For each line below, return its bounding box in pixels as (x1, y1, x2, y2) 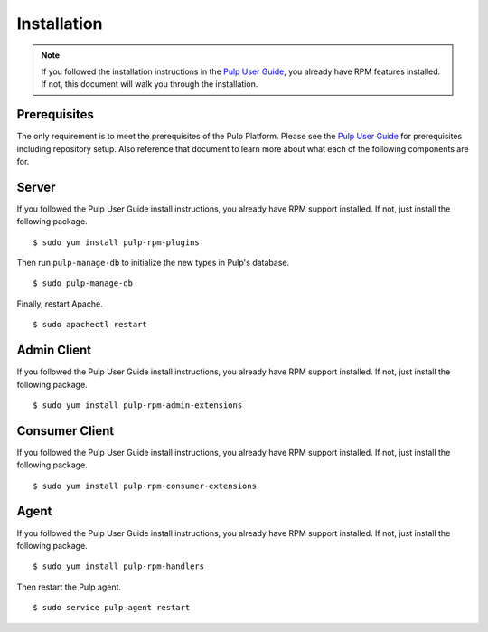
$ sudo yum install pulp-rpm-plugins (33, 237, 201, 248)
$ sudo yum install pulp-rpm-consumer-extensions (33, 480, 258, 491)
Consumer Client (16, 423, 115, 439)
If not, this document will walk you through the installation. (41, 79, 258, 90)
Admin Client (16, 343, 92, 358)
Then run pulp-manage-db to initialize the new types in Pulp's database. (16, 258, 289, 269)
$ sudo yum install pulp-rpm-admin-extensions (33, 400, 243, 410)
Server (16, 179, 56, 194)
